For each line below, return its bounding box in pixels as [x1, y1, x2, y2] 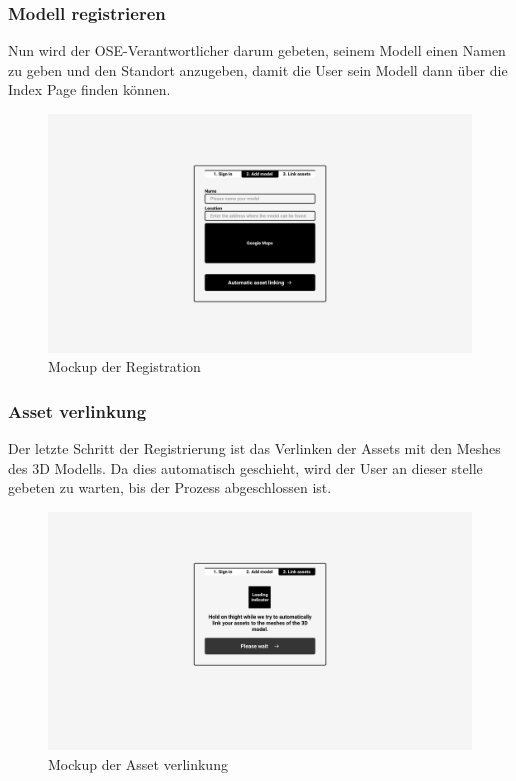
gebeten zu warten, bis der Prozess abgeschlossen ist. [8, 477, 332, 498]
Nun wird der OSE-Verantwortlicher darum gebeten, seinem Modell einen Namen [8, 40, 506, 61]
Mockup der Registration [48, 356, 201, 377]
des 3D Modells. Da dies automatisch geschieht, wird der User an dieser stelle [8, 457, 483, 478]
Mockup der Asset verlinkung [48, 753, 228, 774]
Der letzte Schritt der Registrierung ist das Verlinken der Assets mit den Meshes [8, 437, 501, 458]
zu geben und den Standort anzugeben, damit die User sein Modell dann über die [8, 59, 508, 80]
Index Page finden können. [8, 79, 171, 100]
